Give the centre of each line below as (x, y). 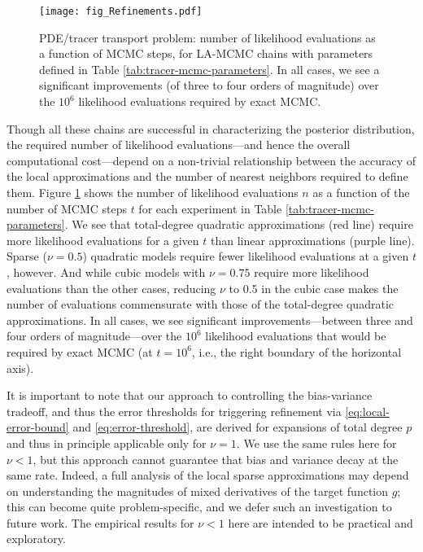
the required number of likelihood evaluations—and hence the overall (179, 145)
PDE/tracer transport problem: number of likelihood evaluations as (207, 37)
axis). (20, 368)
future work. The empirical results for (100, 522)
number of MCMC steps (67, 208)
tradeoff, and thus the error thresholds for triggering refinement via (174, 411)
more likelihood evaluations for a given (103, 240)
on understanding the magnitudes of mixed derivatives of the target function (197, 491)
